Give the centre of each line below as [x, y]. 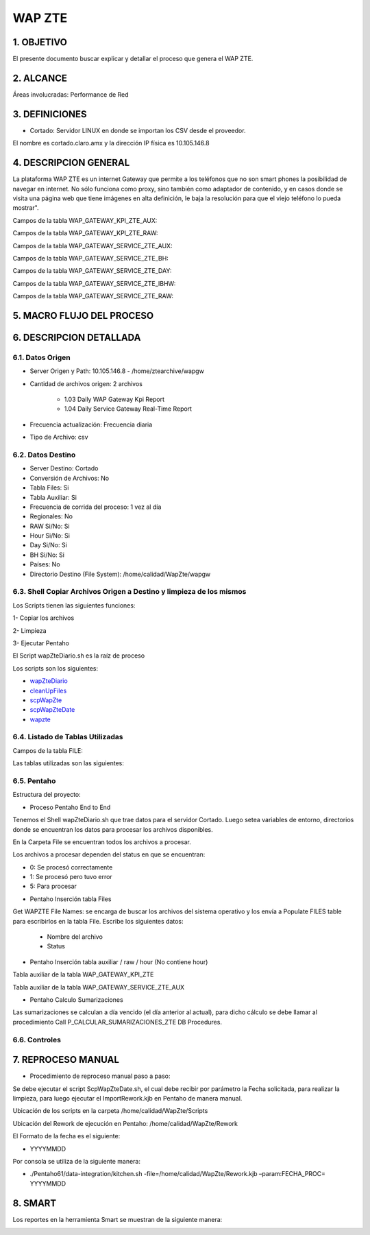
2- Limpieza [29, 630]
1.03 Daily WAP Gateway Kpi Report [114, 399]
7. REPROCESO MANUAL [66, 1060]
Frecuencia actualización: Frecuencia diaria [91, 424]
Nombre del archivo [75, 937]
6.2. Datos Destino [44, 455]
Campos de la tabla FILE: [48, 750]
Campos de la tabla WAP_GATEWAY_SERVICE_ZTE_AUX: [92, 245]
